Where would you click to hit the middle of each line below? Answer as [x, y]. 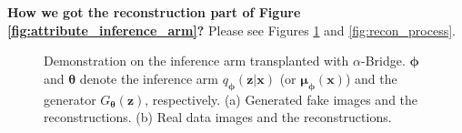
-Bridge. [383, 61]
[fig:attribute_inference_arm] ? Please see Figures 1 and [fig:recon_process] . [232, 30]
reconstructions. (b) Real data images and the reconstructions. [218, 117]
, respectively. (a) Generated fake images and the [281, 99]
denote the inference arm [149, 78]
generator [70, 99]
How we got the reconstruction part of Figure [154, 12]
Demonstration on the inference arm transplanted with [196, 61]
